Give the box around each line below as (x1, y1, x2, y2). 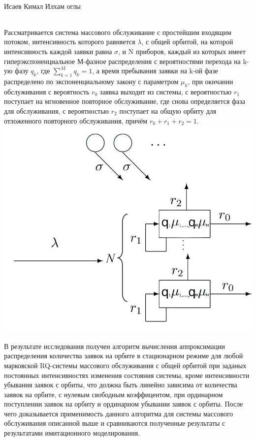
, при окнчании (188, 76, 233, 86)
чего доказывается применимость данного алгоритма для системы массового (4, 408, 233, 418)
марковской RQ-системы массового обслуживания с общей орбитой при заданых (4, 360, 247, 370)
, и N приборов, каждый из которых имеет (118, 46, 246, 56)
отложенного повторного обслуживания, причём (4, 115, 148, 126)
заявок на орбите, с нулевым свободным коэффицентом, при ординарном (4, 389, 223, 399)
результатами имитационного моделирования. (4, 428, 140, 438)
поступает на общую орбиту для (119, 105, 217, 116)
